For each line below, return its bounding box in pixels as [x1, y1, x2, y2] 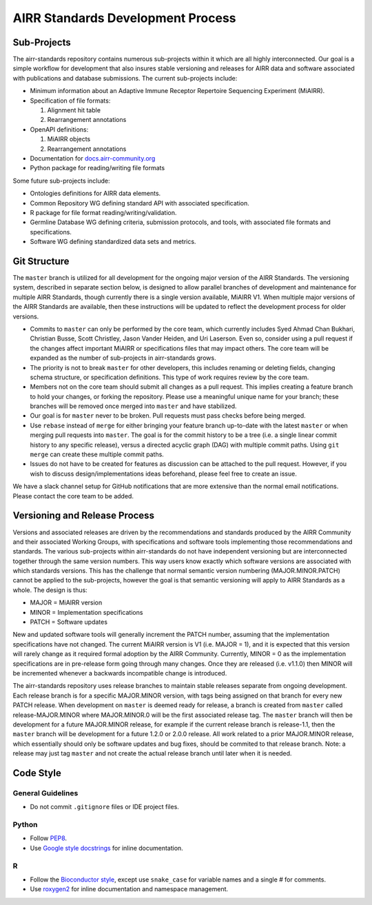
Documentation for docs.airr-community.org [30, 154, 156, 162]
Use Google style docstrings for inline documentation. [30, 844, 184, 852]
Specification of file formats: [30, 96, 111, 105]
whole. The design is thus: [12, 586, 87, 594]
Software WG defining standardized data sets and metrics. [30, 238, 196, 246]
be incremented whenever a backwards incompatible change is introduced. [12, 669, 227, 677]
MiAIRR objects [47, 135, 91, 143]
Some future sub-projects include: [12, 176, 110, 185]
